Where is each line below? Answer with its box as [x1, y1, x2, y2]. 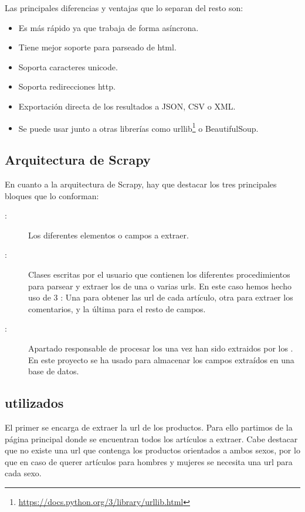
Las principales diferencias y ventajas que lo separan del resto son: [5, 2, 243, 13]
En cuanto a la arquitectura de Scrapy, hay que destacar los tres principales [5, 178, 277, 190]
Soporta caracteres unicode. [18, 60, 118, 73]
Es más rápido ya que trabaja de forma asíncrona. [18, 21, 199, 33]
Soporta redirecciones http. [18, 80, 116, 93]
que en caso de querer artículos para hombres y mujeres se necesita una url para [5, 455, 293, 467]
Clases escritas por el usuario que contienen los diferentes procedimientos [28, 268, 290, 280]
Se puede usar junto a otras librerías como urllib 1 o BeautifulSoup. [18, 120, 259, 134]
